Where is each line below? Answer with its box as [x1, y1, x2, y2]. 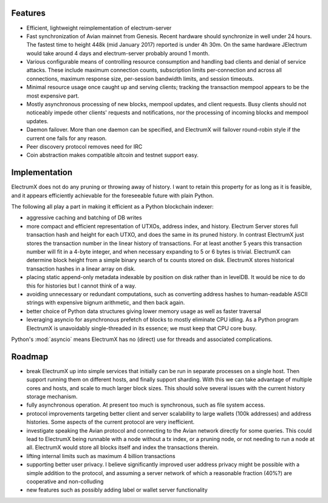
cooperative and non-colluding [26, 478, 104, 485]
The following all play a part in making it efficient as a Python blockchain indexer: [11, 203, 214, 211]
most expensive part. [26, 92, 80, 100]
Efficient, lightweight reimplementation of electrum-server [26, 24, 172, 32]
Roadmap [11, 351, 49, 362]
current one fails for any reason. [26, 134, 107, 142]
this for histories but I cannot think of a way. [26, 282, 137, 289]
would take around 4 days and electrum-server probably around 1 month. [26, 49, 210, 57]
